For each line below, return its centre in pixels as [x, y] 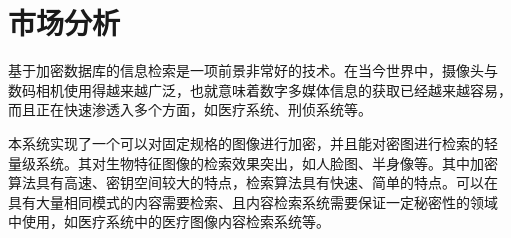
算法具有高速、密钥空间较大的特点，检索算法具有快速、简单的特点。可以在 [253, 182]
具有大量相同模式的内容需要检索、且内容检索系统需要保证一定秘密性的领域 [253, 201]
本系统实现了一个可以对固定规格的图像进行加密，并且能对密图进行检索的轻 [253, 142]
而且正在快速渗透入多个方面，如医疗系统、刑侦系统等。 [190, 109]
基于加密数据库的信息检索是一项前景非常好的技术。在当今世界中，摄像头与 [253, 70]
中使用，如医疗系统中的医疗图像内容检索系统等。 [169, 221]
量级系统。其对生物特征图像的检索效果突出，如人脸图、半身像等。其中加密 [253, 162]
